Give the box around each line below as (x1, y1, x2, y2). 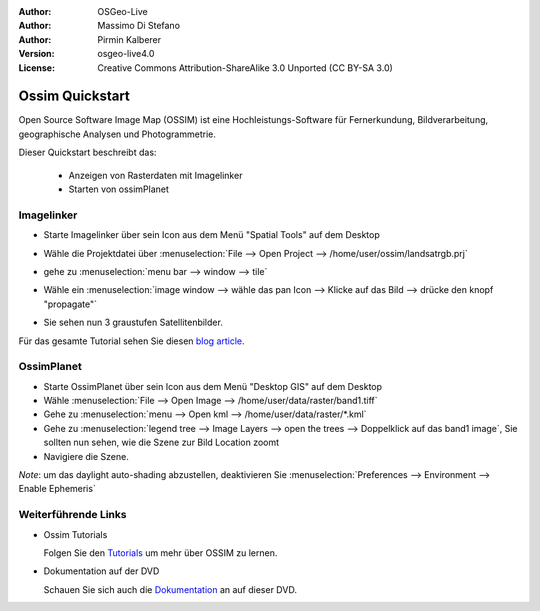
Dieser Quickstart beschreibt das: (18, 146, 157, 159)
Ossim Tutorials (43, 528, 108, 540)
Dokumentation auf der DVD (43, 565, 160, 577)
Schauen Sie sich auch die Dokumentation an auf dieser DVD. (43, 583, 297, 595)
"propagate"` (43, 298, 97, 310)
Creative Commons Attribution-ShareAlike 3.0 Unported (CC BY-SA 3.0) (97, 61, 394, 74)
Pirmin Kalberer (97, 33, 162, 45)
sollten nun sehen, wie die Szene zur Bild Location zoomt (43, 436, 280, 449)
